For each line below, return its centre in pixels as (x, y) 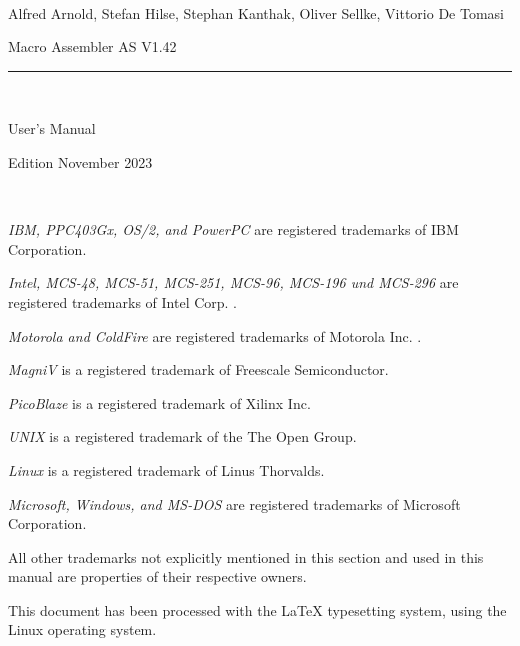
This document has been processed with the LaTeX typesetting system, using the (257, 609)
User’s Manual (52, 128)
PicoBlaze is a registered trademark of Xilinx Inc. (159, 402)
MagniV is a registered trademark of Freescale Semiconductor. (198, 369)
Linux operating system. (82, 629)
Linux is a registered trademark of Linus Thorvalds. (166, 469)
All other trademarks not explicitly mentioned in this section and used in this (246, 556)
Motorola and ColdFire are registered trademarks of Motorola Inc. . (215, 335)
